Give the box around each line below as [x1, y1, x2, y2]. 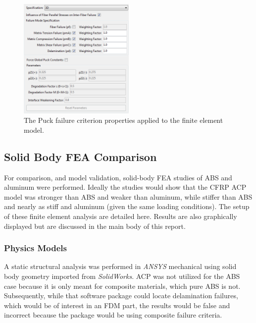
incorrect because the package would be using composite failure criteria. [4, 310, 222, 320]
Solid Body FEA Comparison [4, 149, 157, 164]
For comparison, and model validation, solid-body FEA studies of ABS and [4, 172, 232, 182]
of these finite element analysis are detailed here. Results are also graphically [4, 211, 237, 221]
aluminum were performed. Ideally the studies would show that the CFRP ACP [4, 182, 247, 192]
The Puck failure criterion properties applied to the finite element [24, 115, 223, 125]
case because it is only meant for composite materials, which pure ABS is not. [4, 280, 241, 291]
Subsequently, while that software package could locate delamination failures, [4, 290, 238, 301]
